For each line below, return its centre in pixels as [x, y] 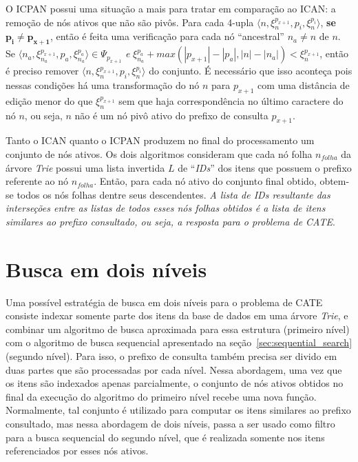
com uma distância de [303, 84]
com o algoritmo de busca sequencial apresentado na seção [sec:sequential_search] [179, 342]
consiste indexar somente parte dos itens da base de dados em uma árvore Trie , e [177, 315]
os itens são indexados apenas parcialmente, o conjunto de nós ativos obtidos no [175, 383]
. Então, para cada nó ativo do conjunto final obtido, [205, 181]
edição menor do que [49, 100]
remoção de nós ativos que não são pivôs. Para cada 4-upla [130, 22]
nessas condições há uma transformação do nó [103, 84]
